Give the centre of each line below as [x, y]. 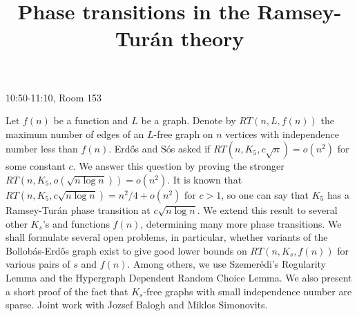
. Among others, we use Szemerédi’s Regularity [226, 264]
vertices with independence [282, 134]
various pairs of [38, 264]
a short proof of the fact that [67, 291]
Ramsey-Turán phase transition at [78, 209]
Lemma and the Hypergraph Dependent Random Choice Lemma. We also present [179, 277]
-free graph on [183, 134]
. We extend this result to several [267, 209]
